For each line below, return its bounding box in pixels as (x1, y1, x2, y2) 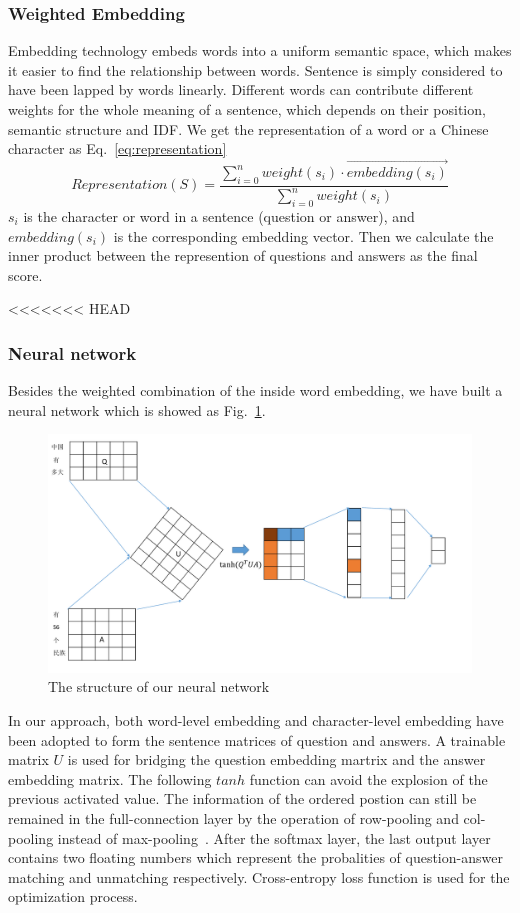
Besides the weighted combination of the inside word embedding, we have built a (8, 380, 503, 401)
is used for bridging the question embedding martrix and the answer (67, 749, 486, 770)
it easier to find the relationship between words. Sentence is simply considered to (8, 59, 503, 80)
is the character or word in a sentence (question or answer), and (23, 205, 415, 226)
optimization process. (8, 886, 138, 907)
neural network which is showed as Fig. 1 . (8, 399, 266, 420)
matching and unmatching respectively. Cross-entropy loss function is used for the (8, 866, 510, 887)
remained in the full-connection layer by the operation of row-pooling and (8, 808, 459, 828)
